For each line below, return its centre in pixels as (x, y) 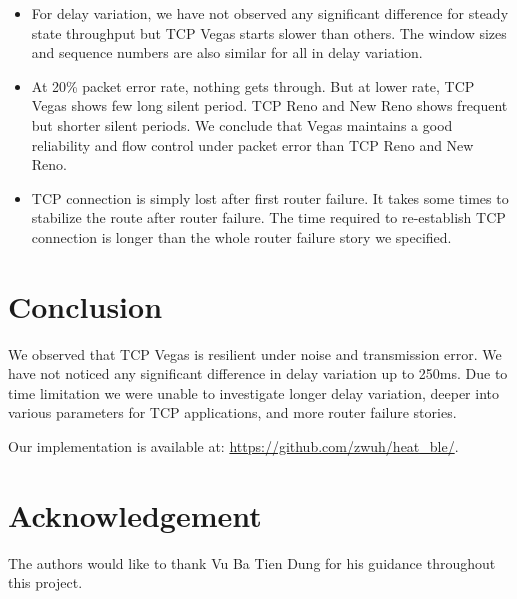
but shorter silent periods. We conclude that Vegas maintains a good (242, 124)
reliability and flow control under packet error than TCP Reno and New (252, 144)
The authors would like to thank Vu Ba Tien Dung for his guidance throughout (252, 562)
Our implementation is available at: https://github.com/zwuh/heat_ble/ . (233, 446)
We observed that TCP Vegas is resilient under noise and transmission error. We (255, 353)
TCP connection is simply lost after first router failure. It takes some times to (270, 197)
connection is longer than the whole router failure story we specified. (241, 236)
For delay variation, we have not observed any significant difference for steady (270, 13)
